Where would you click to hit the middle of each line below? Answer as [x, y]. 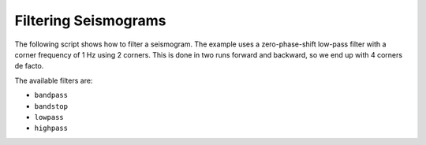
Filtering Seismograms [90, 20]
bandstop [51, 106]
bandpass [51, 95]
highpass [51, 128]
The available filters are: [54, 80]
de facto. [29, 66]
